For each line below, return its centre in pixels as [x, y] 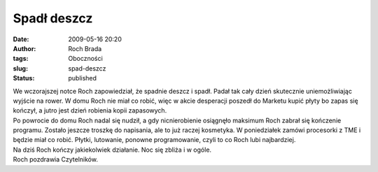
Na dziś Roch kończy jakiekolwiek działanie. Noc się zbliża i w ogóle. [112, 150]
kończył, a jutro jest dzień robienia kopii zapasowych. [90, 110]
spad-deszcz [87, 68]
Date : [21, 39]
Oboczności [85, 59]
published [83, 78]
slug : [20, 68]
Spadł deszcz [53, 18]
